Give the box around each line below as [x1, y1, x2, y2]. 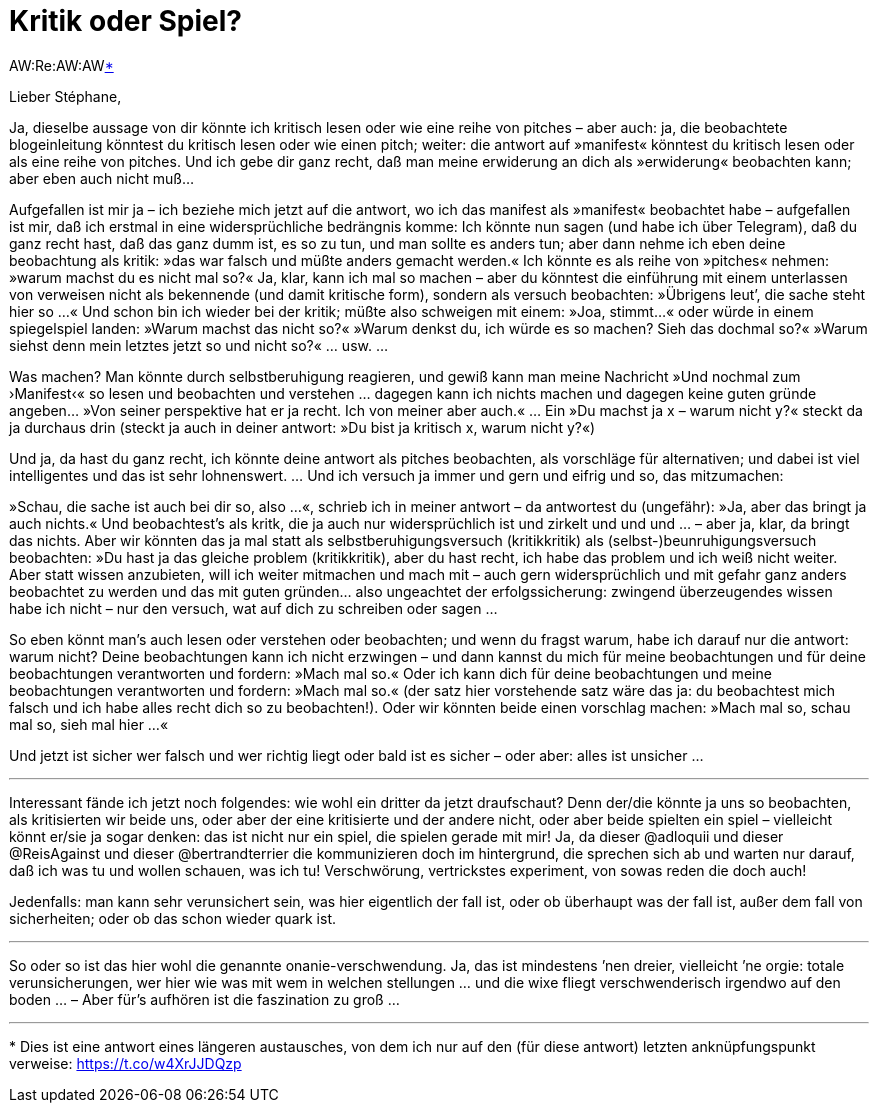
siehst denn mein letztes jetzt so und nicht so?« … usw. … [9, 336, 389, 354]
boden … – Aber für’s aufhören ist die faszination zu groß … [9, 990, 400, 1008]
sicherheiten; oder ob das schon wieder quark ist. [9, 909, 337, 927]
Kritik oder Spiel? [9, 4, 243, 38]
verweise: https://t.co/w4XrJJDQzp [9, 1054, 242, 1072]
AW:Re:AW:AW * [9, 56, 114, 74]
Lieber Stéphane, [9, 87, 122, 105]
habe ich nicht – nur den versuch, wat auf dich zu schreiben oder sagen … [9, 599, 498, 617]
